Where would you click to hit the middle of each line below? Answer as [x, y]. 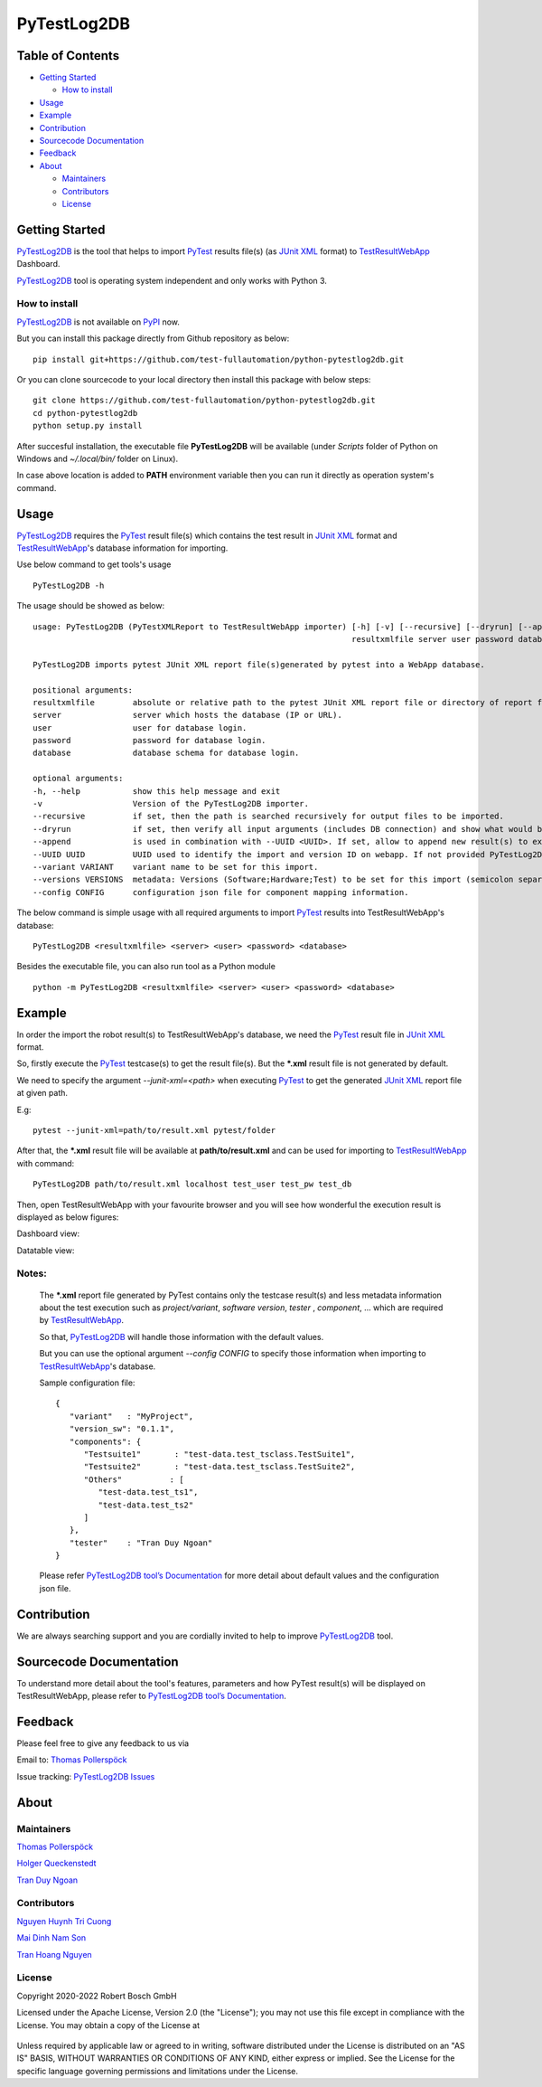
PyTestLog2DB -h [69, 585]
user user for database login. [140, 727]
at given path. [42, 1093]
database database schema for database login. [166, 753]
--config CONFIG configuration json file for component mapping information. [221, 892]
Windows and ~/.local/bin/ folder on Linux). [98, 458]
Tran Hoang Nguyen [54, 1954]
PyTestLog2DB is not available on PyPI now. [98, 322]
